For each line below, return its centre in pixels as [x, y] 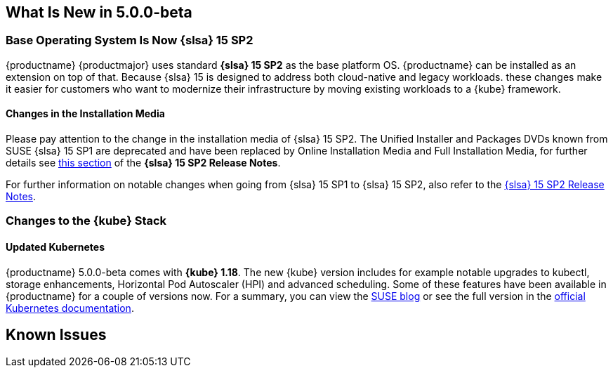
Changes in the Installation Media [85, 114]
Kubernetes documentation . [70, 308]
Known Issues [56, 335]
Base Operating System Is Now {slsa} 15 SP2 [130, 40]
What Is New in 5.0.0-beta [99, 12]
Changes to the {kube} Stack [86, 221]
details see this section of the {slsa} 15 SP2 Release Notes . [143, 163]
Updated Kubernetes [55, 247]
